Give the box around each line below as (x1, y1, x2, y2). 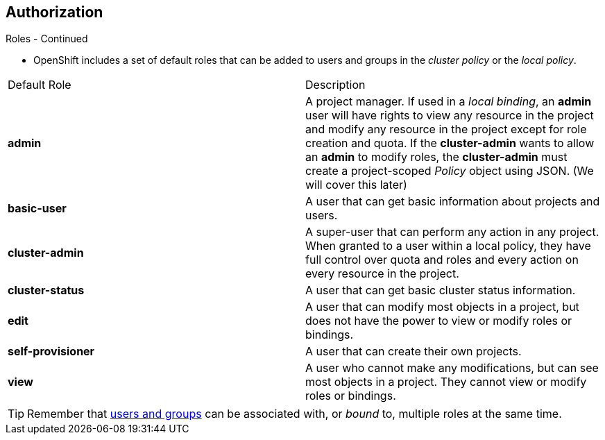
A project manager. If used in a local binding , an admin (305, 94, 592, 109)
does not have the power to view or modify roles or (305, 314, 572, 328)
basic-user (8, 201, 67, 216)
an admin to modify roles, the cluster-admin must (305, 150, 568, 164)
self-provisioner (8, 344, 95, 359)
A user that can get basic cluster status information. (305, 283, 576, 298)
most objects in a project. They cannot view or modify (305, 375, 587, 389)
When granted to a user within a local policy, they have (305, 239, 591, 253)
